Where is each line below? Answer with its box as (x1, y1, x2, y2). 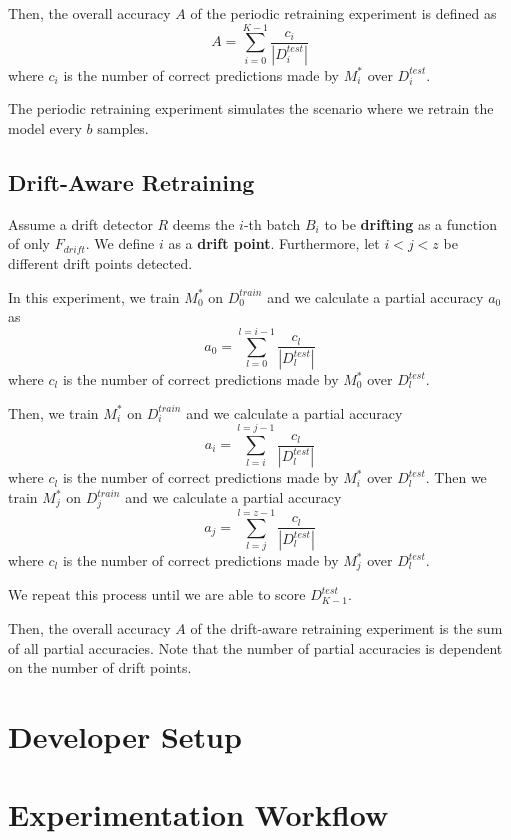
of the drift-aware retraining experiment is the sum (190, 618, 503, 639)
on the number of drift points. (8, 657, 192, 678)
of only (8, 233, 51, 254)
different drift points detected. (8, 253, 193, 273)
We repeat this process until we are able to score (8, 584, 306, 605)
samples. (97, 118, 149, 139)
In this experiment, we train (8, 286, 180, 307)
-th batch (243, 213, 301, 234)
